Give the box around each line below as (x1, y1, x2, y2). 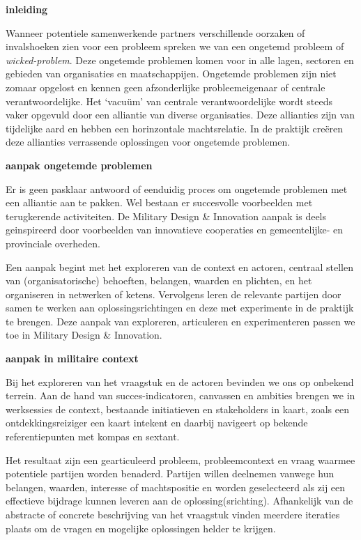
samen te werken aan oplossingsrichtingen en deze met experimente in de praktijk (6, 300, 354, 315)
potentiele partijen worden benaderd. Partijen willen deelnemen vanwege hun (6, 466, 335, 481)
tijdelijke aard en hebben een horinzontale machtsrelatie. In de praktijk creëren (6, 121, 344, 135)
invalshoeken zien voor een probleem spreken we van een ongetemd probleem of (6, 39, 344, 54)
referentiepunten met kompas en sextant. (6, 429, 180, 444)
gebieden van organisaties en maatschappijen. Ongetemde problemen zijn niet (6, 66, 337, 81)
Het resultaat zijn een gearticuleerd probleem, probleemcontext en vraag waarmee (6, 452, 355, 467)
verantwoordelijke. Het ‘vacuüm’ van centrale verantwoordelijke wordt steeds (6, 93, 332, 108)
